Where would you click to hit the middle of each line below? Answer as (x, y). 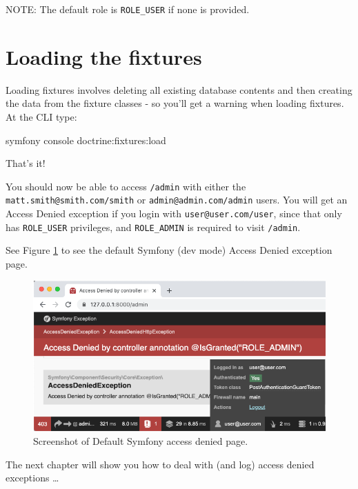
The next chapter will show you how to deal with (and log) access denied (160, 464)
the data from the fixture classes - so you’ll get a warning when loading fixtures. (175, 103)
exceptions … (32, 478)
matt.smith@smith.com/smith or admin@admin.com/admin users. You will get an (177, 200)
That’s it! (26, 163)
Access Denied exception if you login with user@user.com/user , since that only (174, 213)
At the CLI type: (41, 116)
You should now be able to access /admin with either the (126, 186)
